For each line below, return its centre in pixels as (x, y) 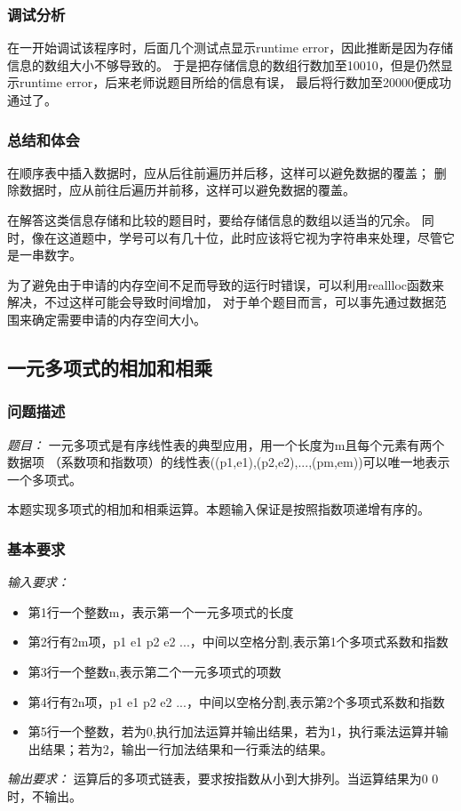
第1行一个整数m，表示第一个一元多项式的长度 (161, 611)
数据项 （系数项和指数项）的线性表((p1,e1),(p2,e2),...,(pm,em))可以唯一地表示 (229, 462)
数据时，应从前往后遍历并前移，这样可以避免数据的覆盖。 (187, 190)
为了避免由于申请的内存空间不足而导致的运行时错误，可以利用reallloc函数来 (226, 284)
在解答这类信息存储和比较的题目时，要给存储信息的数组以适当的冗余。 (212, 220)
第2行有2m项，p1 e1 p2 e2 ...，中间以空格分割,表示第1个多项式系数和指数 (238, 642)
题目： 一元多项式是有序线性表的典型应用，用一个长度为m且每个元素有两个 (226, 444)
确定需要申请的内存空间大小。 (119, 319)
